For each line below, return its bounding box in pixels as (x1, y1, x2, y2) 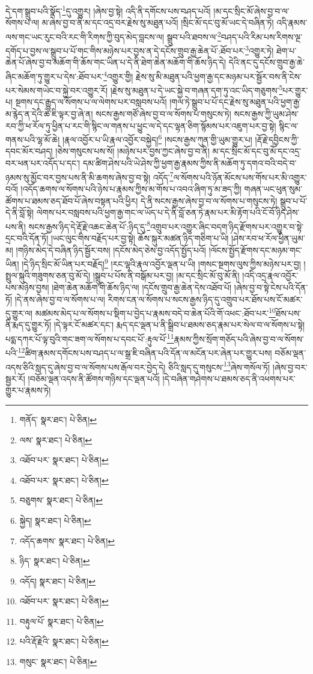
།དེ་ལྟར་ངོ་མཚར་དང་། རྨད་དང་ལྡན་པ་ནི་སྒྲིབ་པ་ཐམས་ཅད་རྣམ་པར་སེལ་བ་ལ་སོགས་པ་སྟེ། (53, 318, 305, 331)
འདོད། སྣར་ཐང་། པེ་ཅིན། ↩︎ (19, 574, 96, 587)
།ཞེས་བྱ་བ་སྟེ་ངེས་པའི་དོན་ (234, 281, 308, 293)
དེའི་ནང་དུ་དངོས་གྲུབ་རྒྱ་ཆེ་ (228, 56, 305, 68)
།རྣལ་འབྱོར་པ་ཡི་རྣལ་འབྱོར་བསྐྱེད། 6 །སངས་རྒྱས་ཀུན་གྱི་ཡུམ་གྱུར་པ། (62, 132, 252, 145)
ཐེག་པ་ (276, 44, 297, 56)
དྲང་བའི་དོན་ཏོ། (5, 231, 49, 244)
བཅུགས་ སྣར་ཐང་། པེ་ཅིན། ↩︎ (19, 494, 103, 506)
